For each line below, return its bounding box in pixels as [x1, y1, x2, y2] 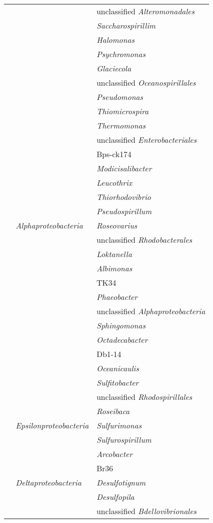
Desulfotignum [96, 477, 146, 488]
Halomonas [96, 34, 134, 45]
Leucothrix [96, 177, 133, 188]
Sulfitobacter [96, 377, 139, 388]
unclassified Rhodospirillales [96, 391, 192, 402]
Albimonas [96, 262, 133, 274]
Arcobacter [96, 448, 133, 459]
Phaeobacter [96, 291, 138, 302]
